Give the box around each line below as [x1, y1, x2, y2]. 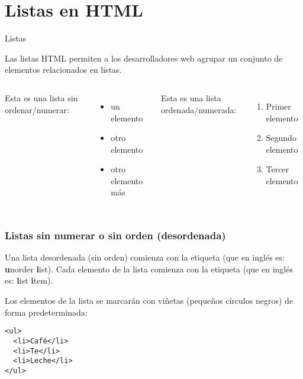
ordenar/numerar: [5, 103, 69, 115]
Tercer [266, 163, 289, 175]
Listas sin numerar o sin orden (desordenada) [5, 227, 226, 242]
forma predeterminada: [5, 306, 88, 318]
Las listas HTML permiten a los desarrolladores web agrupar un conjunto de [5, 52, 283, 64]
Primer [266, 99, 291, 112]
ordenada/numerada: [161, 103, 237, 115]
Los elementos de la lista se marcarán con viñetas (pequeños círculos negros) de [5, 294, 294, 307]
